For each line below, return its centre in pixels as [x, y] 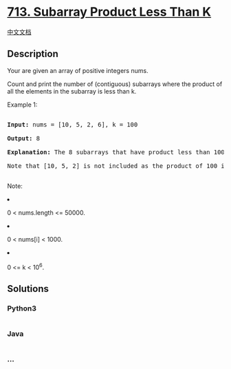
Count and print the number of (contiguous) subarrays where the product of [115, 84]
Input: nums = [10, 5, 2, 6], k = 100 [73, 124]
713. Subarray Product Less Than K [109, 12]
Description [33, 54]
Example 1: [22, 105]
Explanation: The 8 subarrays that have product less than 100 [116, 152]
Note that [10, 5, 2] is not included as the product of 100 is [118, 166]
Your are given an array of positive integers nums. [78, 70]
